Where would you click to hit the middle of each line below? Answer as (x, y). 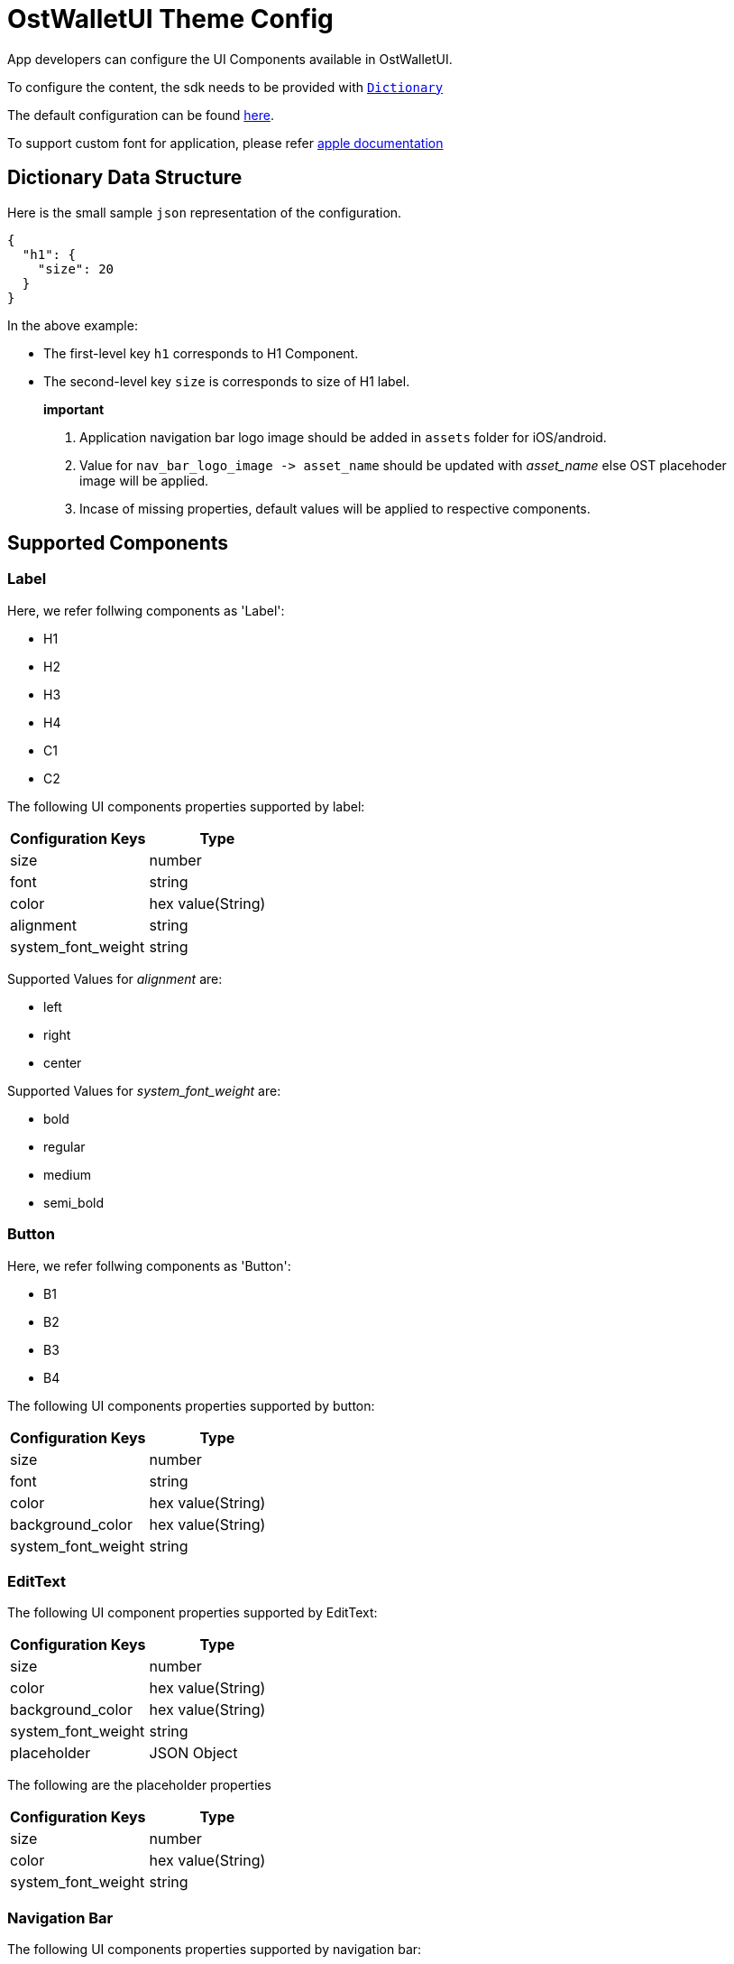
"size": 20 (76, 269)
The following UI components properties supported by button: (191, 1405)
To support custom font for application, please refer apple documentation (225, 143)
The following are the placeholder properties (139, 1785)
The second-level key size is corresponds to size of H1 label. (227, 381)
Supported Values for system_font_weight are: (144, 1090)
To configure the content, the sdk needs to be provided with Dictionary (225, 87)
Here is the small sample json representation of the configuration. (205, 212)
